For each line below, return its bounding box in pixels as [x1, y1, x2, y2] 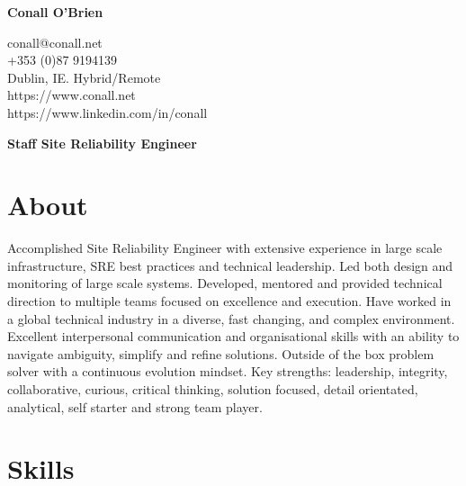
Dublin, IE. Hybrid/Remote [7, 67, 161, 86]
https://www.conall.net [7, 85, 136, 104]
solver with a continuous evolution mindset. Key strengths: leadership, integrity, [7, 362, 448, 381]
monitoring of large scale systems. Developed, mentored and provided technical [7, 274, 443, 292]
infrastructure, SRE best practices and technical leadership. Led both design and [7, 256, 453, 274]
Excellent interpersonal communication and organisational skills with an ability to [7, 327, 460, 346]
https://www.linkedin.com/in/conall [7, 103, 208, 121]
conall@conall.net [7, 32, 103, 51]
